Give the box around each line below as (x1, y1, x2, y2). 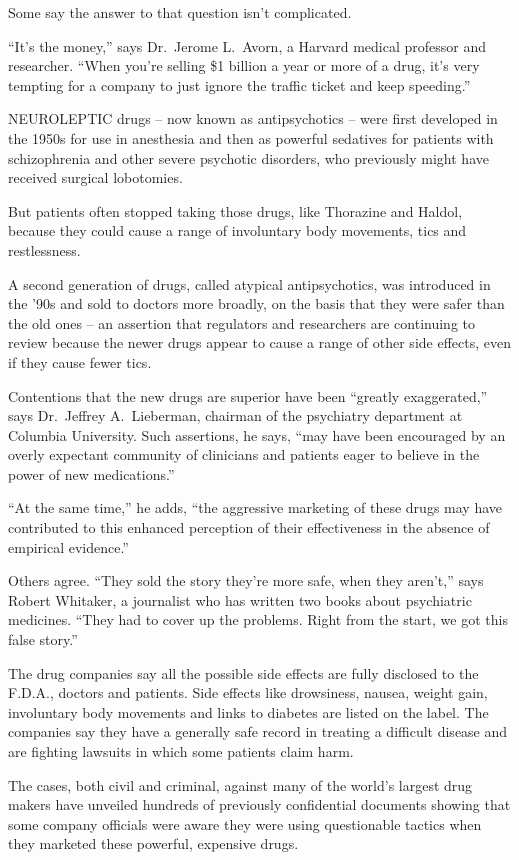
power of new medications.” (8, 463, 175, 484)
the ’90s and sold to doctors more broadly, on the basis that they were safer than (8, 293, 505, 314)
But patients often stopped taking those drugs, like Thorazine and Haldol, (8, 200, 463, 221)
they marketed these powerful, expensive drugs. (8, 833, 299, 854)
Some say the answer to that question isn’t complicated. (8, 2, 352, 22)
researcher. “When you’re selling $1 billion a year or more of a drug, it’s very (8, 55, 480, 76)
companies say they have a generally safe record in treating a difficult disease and (8, 721, 508, 742)
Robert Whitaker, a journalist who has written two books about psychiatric (8, 589, 472, 610)
